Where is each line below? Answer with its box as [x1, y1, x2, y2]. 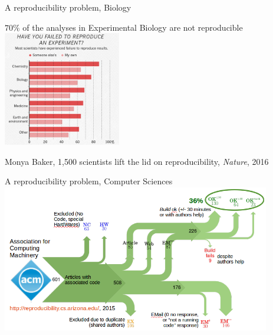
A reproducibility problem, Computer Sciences [5, 175, 173, 187]
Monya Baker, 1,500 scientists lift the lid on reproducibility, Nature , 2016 [5, 155, 269, 167]
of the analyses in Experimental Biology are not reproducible [22, 21, 243, 33]
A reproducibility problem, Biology [5, 1, 131, 13]
